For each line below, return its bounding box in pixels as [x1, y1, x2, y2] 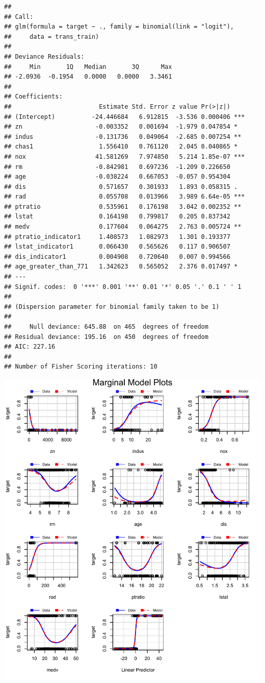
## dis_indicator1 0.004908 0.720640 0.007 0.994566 [4, 253, 230, 260]
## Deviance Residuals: [4, 53, 85, 60]
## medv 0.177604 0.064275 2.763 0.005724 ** [4, 223, 242, 231]
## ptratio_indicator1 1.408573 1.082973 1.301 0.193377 [4, 233, 230, 240]
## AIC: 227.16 [4, 343, 56, 351]
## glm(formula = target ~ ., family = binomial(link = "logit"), [4, 23, 234, 31]
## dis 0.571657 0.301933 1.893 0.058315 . [4, 183, 238, 190]
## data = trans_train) [4, 33, 99, 40]
